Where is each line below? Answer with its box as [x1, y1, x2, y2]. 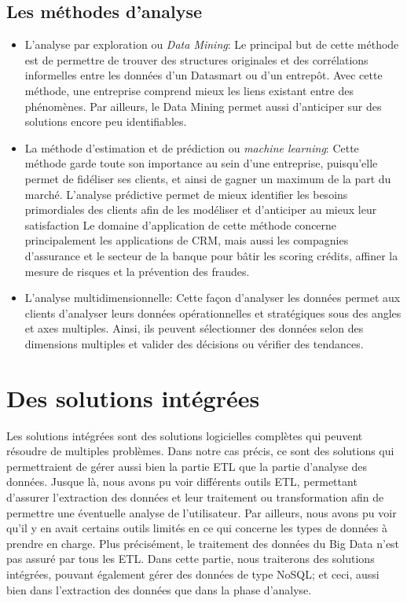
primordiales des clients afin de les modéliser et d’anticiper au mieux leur [24, 201, 377, 218]
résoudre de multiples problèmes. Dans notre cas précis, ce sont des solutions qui [6, 443, 394, 459]
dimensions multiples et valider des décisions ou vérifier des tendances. [24, 335, 364, 351]
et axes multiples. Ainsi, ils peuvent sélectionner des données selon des [24, 320, 364, 336]
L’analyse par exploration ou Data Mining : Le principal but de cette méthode [24, 36, 399, 53]
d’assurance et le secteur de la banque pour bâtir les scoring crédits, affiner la [24, 247, 398, 263]
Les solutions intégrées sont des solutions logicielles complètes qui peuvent [6, 427, 363, 443]
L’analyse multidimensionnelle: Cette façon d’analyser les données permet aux [24, 289, 401, 306]
